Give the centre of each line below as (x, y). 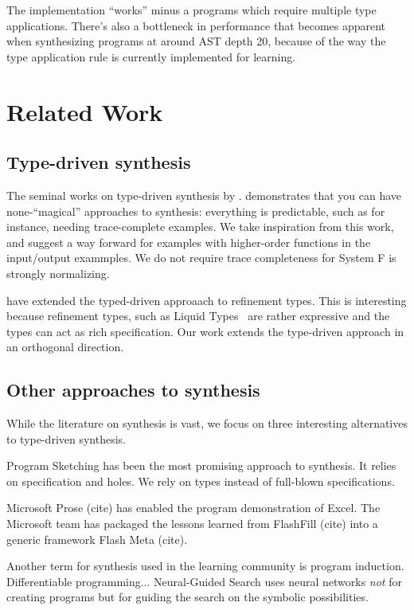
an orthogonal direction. (65, 347)
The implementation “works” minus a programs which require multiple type (191, 10)
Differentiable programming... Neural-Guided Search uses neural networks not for (204, 581)
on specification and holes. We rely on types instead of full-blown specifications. (201, 481)
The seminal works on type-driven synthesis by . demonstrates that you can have (204, 195)
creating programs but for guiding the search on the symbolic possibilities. (187, 597)
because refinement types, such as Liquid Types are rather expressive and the (198, 316)
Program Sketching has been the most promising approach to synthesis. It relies (201, 465)
